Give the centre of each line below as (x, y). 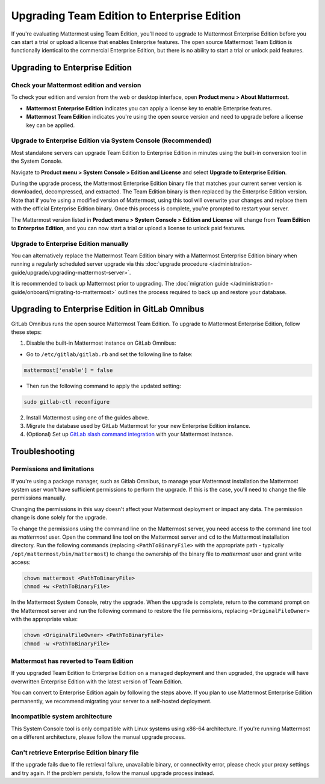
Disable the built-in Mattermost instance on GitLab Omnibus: (101, 343)
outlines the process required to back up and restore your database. (202, 292)
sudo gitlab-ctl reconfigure (67, 402)
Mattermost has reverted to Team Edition (72, 661)
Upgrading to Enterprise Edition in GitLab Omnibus (108, 309)
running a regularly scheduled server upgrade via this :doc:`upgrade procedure (109, 264)
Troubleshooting (43, 452)
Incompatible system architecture (62, 717)
